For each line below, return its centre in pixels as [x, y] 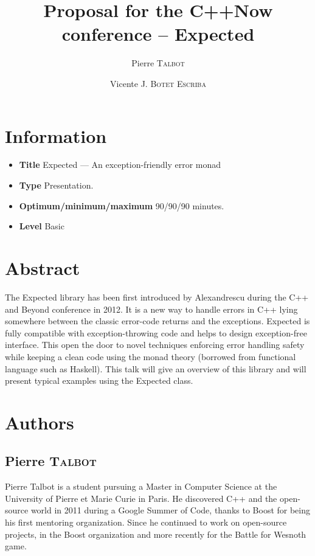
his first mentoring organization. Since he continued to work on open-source [146, 522]
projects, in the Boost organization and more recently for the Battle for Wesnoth [156, 534]
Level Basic [42, 226]
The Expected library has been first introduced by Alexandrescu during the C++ [157, 297]
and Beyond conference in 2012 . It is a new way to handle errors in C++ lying [151, 309]
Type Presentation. [56, 185]
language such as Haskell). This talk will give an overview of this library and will [156, 368]
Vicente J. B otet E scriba [158, 83]
